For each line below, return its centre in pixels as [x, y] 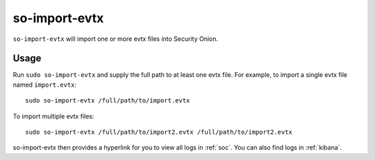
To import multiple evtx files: [53, 116]
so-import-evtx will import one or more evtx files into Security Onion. [116, 39]
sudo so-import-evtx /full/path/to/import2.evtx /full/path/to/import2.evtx [159, 132]
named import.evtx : [44, 85]
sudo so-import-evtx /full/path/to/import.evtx [108, 101]
